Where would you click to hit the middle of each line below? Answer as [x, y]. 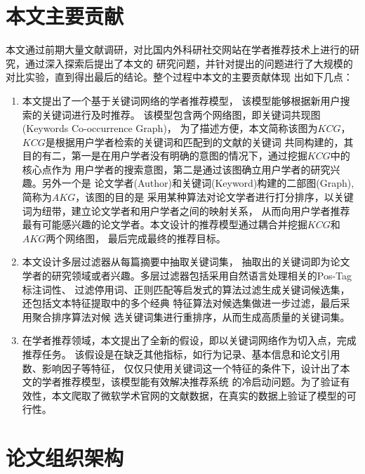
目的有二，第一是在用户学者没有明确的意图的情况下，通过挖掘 [165, 156]
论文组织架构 [65, 457]
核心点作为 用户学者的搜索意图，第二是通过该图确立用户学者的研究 [176, 169]
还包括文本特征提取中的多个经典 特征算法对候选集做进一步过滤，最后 [181, 303]
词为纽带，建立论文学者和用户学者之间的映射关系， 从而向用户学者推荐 [186, 210]
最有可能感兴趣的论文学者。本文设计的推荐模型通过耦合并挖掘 [165, 224]
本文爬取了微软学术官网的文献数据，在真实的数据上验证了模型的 [199, 395]
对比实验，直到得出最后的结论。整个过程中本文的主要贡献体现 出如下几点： [179, 77]
